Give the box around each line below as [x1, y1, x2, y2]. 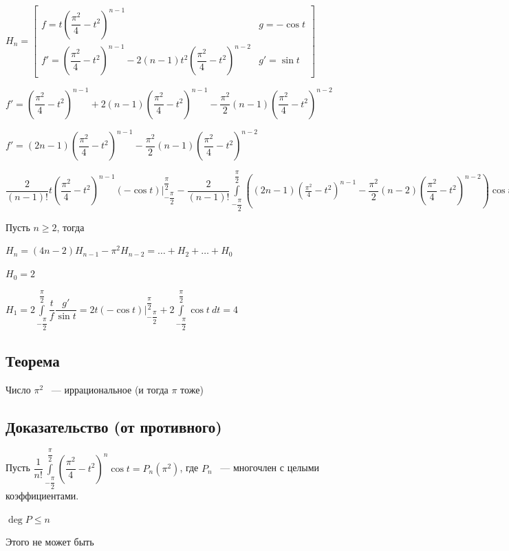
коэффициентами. [6, 488, 79, 503]
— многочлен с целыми [220, 460, 320, 475]
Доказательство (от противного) [6, 415, 222, 437]
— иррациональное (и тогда [51, 382, 169, 396]
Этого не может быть [6, 534, 94, 549]
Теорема [6, 349, 60, 371]
